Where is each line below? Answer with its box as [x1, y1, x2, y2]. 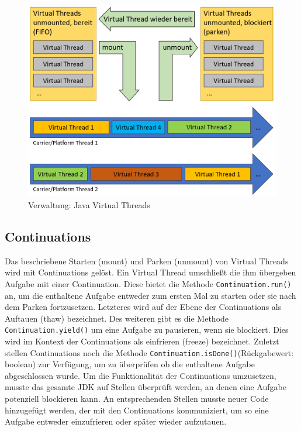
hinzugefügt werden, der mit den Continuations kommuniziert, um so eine [5, 404, 269, 416]
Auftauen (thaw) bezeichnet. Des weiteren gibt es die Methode [5, 312, 229, 324]
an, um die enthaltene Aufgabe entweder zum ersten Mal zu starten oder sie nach [5, 289, 296, 301]
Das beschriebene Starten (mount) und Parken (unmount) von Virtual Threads [5, 254, 289, 267]
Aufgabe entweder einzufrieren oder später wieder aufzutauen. [5, 415, 227, 427]
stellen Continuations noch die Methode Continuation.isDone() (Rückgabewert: [5, 346, 294, 358]
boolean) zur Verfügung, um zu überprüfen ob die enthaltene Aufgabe [5, 358, 255, 370]
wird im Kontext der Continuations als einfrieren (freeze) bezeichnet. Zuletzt [5, 335, 279, 347]
